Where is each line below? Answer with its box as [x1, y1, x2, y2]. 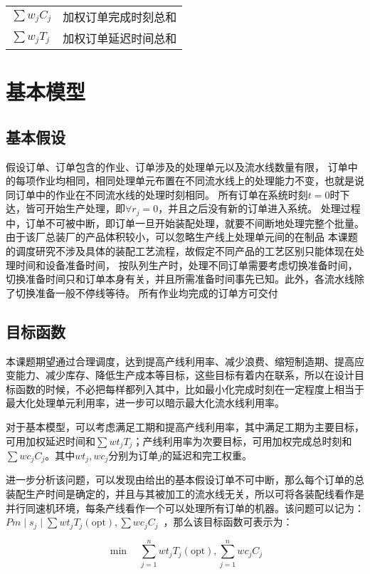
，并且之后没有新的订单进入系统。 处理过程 [158, 201, 361, 216]
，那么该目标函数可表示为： [163, 514, 293, 529]
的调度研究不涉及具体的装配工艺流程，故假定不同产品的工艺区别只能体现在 [6, 244, 354, 258]
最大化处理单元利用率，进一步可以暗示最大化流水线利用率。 [6, 395, 285, 410]
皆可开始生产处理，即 [25, 201, 125, 216]
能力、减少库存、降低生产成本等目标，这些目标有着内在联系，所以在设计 [15, 367, 354, 382]
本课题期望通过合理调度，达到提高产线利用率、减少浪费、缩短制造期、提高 [6, 353, 354, 368]
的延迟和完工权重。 [162, 448, 253, 462]
